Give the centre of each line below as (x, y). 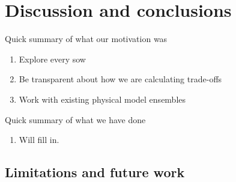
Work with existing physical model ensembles (102, 99)
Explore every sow (52, 59)
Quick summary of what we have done (75, 119)
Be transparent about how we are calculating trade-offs (120, 79)
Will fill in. (39, 140)
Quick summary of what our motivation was (86, 39)
